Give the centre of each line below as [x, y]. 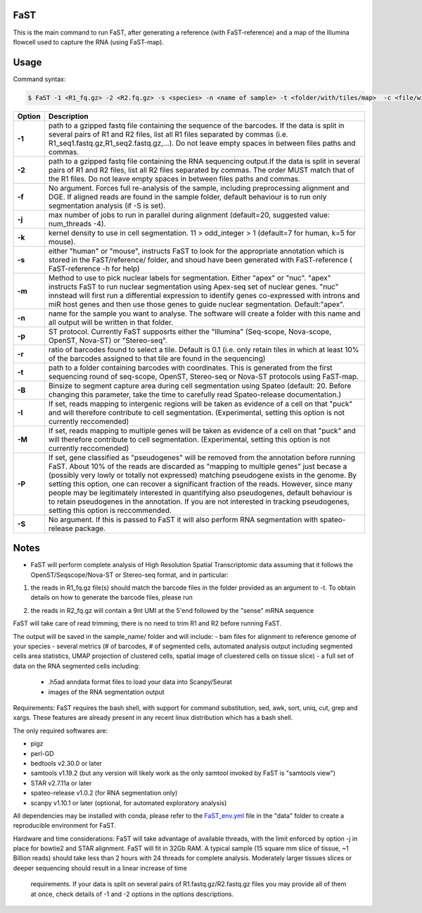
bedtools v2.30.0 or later [66, 763]
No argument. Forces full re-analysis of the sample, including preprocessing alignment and [199, 188]
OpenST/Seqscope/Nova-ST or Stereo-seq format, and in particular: [129, 575]
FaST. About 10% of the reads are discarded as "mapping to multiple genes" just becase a [198, 466]
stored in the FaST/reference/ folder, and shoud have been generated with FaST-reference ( [200, 259]
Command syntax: [39, 79]
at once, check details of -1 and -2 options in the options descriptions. [132, 894]
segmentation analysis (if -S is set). [107, 206]
